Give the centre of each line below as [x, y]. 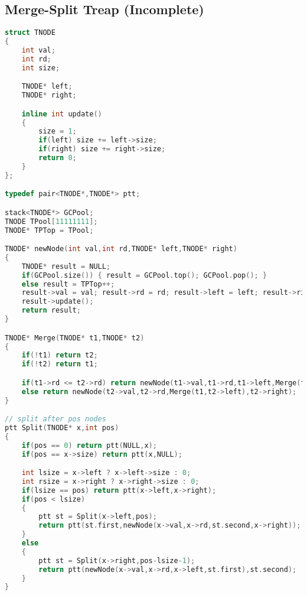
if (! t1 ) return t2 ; [60, 355]
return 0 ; [58, 158]
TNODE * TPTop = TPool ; [49, 230]
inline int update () [62, 114]
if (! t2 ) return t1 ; [60, 364]
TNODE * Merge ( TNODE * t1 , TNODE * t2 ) [75, 338]
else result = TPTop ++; [68, 284]
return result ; [51, 310]
